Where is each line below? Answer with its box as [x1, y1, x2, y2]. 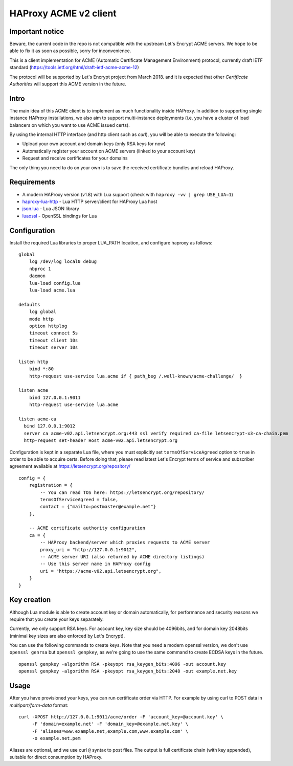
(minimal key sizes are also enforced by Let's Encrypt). [9, 633, 125, 639]
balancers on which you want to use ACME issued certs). [9, 122, 130, 128]
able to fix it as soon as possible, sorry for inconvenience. [9, 48, 131, 54]
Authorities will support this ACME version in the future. [9, 81, 126, 87]
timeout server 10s [29, 345, 78, 350]
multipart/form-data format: [9, 702, 69, 708]
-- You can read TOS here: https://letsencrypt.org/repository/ [40, 489, 205, 495]
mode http [29, 316, 54, 322]
